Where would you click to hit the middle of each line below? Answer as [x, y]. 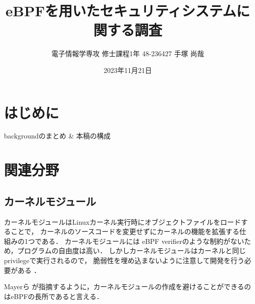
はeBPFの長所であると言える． [54, 296]
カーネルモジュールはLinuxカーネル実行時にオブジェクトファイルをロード [123, 221]
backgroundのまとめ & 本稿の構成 [57, 136]
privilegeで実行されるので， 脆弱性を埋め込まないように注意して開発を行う [124, 260]
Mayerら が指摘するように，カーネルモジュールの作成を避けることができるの [127, 287]
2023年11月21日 [128, 70]
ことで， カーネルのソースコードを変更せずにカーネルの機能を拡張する [125, 231]
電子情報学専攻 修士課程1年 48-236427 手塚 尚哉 [128, 53]
